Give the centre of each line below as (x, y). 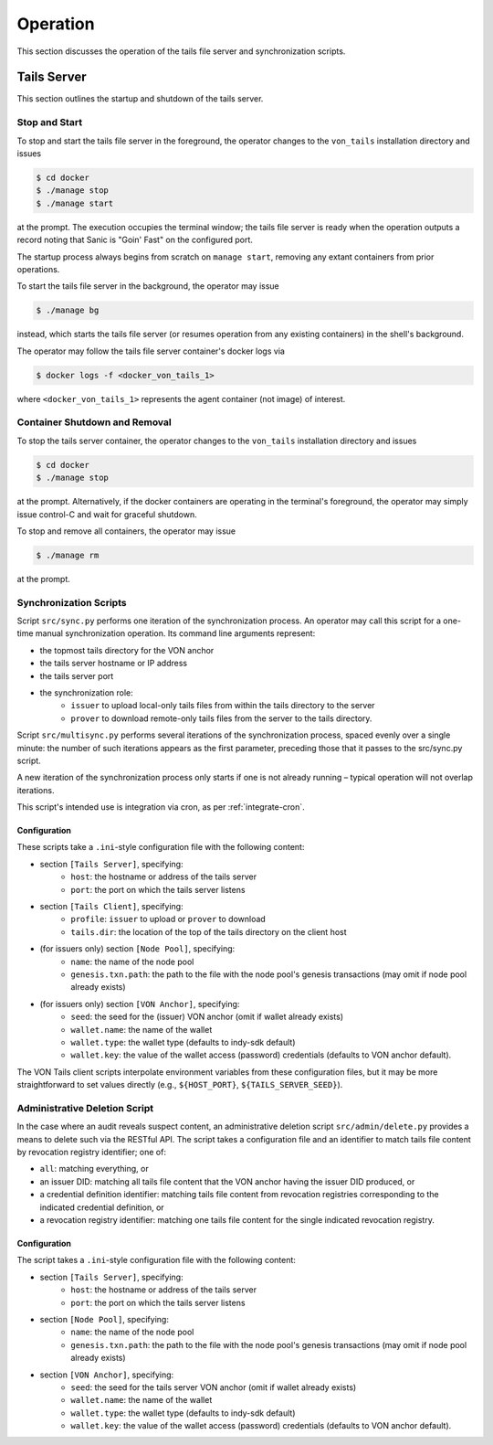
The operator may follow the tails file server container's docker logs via (151, 351)
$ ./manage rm (68, 555)
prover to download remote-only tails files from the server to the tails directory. (221, 718)
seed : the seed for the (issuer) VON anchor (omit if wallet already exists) (207, 1017)
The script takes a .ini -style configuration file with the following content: (157, 1260)
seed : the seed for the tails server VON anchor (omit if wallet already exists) (214, 1387)
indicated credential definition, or (102, 1207)
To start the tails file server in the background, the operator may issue (148, 286)
